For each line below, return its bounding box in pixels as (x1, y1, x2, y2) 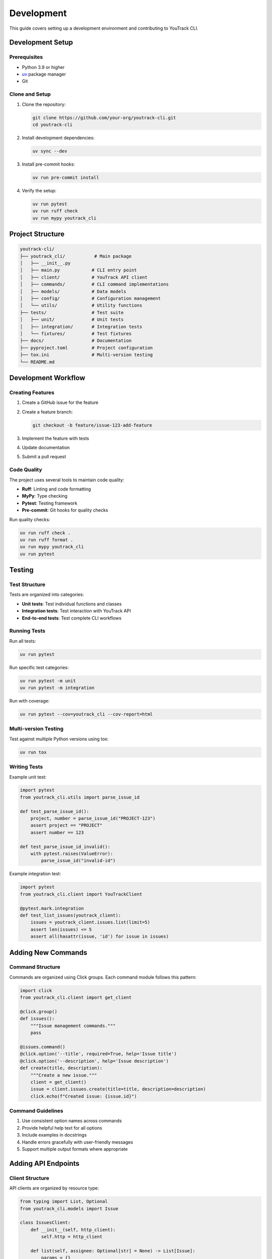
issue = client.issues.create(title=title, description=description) (30, 1086, 206, 1092)
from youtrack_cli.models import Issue (20, 1206, 118, 1211)
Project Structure (9, 230, 65, 239)
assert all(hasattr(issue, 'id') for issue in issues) (30, 934, 169, 939)
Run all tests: (9, 638, 36, 644)
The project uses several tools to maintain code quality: (9, 476, 124, 483)
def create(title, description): (20, 1065, 103, 1071)
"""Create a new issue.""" (30, 1072, 98, 1078)
